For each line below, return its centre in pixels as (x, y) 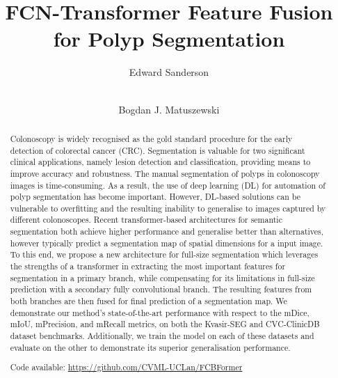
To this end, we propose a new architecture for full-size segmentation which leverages (164, 254)
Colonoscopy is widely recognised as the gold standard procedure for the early (151, 138)
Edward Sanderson (169, 72)
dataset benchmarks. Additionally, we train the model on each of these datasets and (162, 336)
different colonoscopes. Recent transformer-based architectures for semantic (146, 220)
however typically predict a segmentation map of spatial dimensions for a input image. (167, 243)
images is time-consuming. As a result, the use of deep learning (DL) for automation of (168, 185)
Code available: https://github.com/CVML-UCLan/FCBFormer (126, 367)
